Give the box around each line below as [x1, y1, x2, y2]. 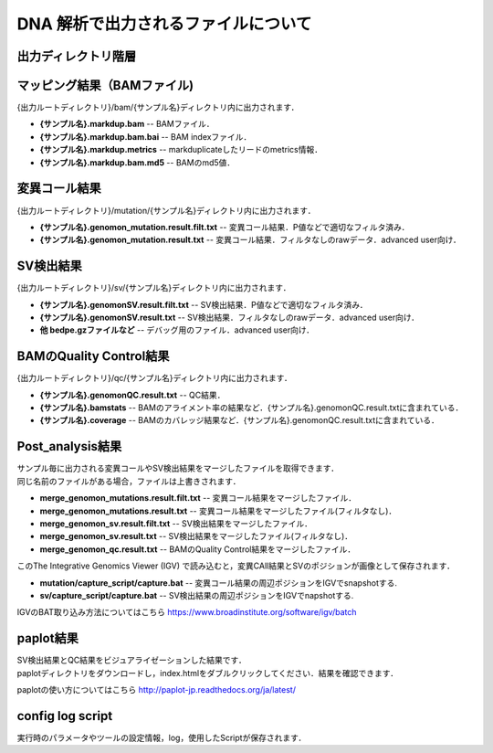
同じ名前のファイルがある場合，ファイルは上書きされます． [16, 475, 241, 486]
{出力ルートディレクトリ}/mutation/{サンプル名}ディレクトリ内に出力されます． [16, 205, 316, 216]
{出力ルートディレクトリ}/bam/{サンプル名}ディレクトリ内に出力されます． [16, 101, 299, 113]
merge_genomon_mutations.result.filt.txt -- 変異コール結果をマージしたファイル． [39, 493, 356, 504]
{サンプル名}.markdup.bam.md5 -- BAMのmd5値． [39, 156, 236, 168]
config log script [16, 708, 113, 724]
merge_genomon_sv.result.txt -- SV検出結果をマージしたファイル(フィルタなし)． [39, 531, 353, 542]
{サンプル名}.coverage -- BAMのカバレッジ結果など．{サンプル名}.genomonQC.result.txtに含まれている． [39, 415, 440, 426]
